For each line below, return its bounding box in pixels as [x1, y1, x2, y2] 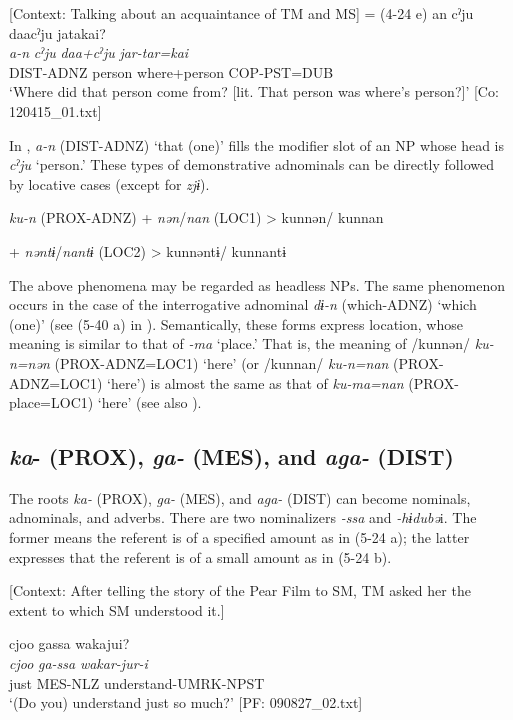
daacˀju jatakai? [9, 22, 106, 43]
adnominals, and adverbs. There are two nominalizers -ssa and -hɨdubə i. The [9, 507, 477, 528]
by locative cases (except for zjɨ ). [9, 173, 210, 194]
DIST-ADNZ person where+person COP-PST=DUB [9, 61, 334, 82]
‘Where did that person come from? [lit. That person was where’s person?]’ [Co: [9, 81, 499, 102]
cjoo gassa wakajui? [9, 633, 130, 654]
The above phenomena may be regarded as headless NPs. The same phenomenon [9, 274, 506, 295]
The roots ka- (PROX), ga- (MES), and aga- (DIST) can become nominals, [9, 487, 471, 508]
